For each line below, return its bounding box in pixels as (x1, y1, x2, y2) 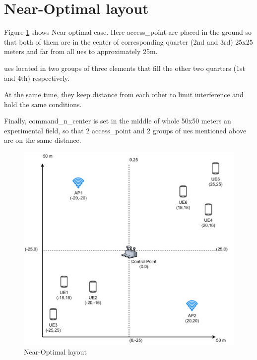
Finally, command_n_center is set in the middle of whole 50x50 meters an (4, 116, 231, 126)
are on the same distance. (4, 135, 81, 145)
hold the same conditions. (4, 99, 82, 109)
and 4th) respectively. (4, 72, 69, 83)
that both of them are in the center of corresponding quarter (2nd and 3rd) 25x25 (4, 36, 253, 47)
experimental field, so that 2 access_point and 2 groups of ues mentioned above (4, 125, 247, 135)
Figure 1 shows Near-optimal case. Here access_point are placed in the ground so (4, 27, 252, 37)
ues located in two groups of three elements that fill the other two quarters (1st (4, 62, 245, 73)
